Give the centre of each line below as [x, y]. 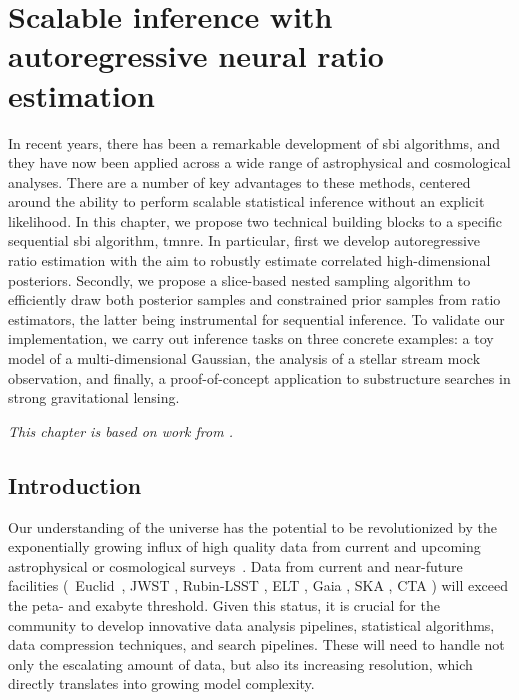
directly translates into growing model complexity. [161, 683]
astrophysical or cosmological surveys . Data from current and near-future [235, 565]
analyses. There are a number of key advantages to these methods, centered [239, 181]
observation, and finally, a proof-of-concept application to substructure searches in [259, 377]
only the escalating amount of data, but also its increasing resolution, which [240, 663]
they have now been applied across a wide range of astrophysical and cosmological [259, 162]
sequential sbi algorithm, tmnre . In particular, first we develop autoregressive [244, 240]
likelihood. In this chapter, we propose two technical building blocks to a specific [255, 220]
